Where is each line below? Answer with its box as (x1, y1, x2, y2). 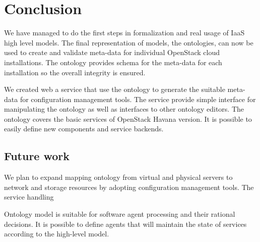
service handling (4, 191, 54, 202)
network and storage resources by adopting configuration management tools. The (4, 181, 254, 192)
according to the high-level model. (4, 228, 109, 239)
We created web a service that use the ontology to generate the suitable (4, 84, 225, 94)
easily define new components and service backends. (4, 123, 164, 134)
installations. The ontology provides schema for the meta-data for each (4, 57, 222, 67)
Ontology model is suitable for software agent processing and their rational (4, 209, 235, 219)
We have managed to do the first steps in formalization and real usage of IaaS (4, 27, 245, 38)
